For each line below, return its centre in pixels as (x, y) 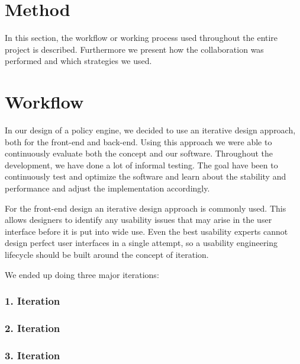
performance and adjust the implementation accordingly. (107, 188)
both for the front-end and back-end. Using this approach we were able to (138, 141)
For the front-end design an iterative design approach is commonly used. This (146, 208)
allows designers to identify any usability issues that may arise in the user (138, 220)
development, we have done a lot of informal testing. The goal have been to (141, 165)
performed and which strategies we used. (78, 61)
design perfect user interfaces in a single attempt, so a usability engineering (141, 243)
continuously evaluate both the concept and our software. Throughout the (139, 153)
